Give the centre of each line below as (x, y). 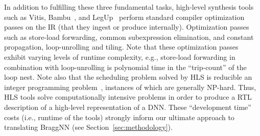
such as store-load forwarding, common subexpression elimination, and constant (129, 37)
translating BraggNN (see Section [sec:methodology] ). (88, 127)
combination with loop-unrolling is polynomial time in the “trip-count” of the (125, 67)
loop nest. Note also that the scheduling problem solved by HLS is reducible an (128, 77)
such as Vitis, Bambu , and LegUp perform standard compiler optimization (124, 17)
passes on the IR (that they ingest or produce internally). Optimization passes (127, 27)
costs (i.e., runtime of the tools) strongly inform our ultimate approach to (119, 117)
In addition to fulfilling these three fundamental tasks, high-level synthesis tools (129, 7)
